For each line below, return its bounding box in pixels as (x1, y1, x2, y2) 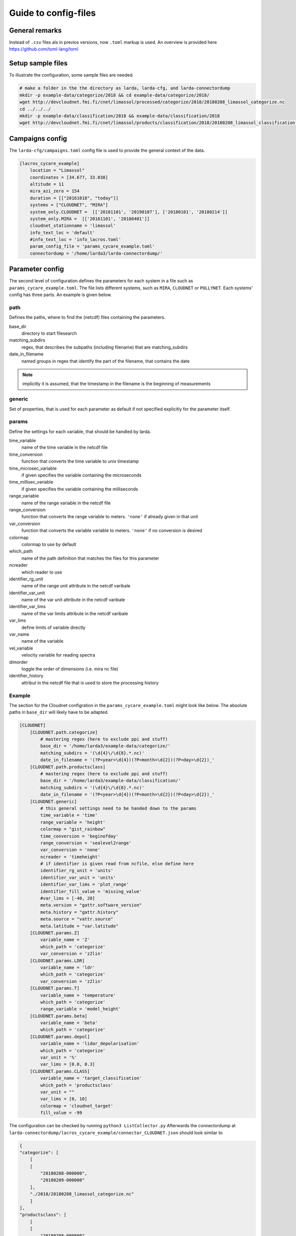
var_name (9, 631, 30, 637)
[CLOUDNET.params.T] (30, 985, 80, 991)
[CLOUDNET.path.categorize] (30, 729, 98, 735)
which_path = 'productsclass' (40, 1082, 113, 1088)
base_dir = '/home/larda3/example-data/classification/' (40, 778, 181, 784)
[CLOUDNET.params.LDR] (30, 958, 85, 964)
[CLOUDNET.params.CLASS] (30, 1068, 90, 1074)
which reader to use (21, 569, 63, 575)
